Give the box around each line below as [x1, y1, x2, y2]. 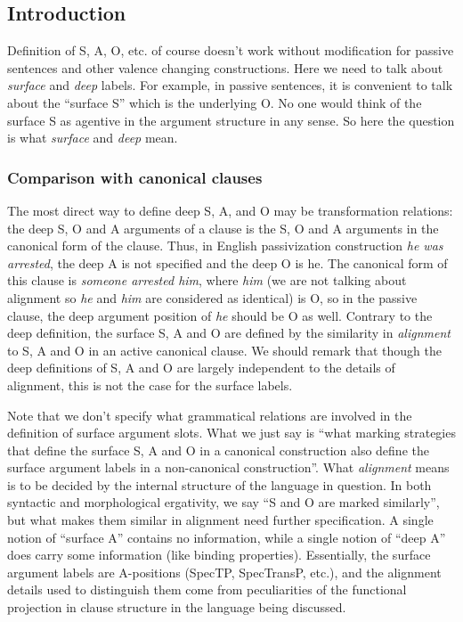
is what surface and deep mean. [7, 128, 178, 147]
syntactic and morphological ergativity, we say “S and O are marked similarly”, [7, 493, 440, 512]
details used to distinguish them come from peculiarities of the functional [7, 580, 407, 599]
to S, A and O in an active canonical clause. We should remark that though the [7, 340, 442, 359]
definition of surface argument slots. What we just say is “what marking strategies [7, 423, 456, 442]
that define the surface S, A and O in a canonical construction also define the [7, 440, 429, 459]
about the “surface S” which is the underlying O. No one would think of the [7, 93, 422, 111]
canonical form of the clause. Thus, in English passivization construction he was [7, 236, 443, 255]
